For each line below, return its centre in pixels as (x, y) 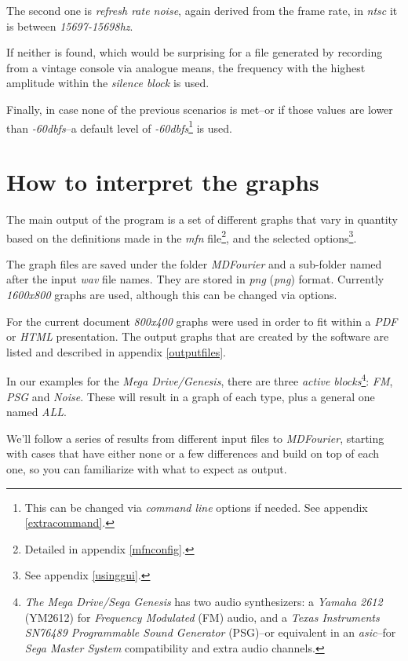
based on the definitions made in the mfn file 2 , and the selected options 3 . (182, 236)
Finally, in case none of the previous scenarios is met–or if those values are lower (200, 109)
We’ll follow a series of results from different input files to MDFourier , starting (195, 438)
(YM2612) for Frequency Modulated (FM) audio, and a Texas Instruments (202, 617)
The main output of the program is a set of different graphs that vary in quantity (202, 219)
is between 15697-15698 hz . (70, 26)
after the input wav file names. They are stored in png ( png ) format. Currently (195, 279)
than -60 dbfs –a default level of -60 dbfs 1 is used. (119, 126)
